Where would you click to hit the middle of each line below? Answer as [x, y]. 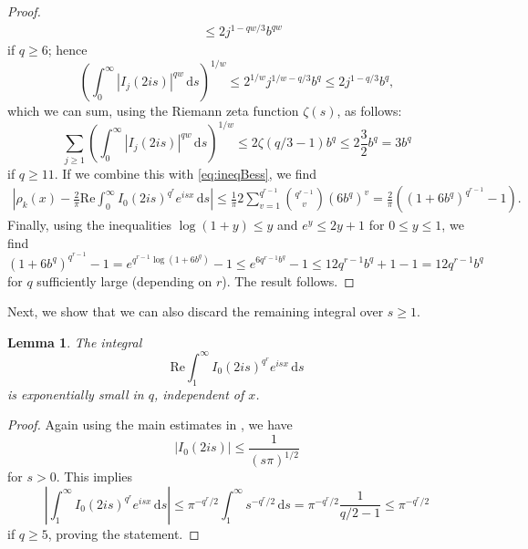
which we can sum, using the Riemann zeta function [153, 111]
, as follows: [369, 111]
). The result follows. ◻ [288, 280]
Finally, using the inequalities [90, 225]
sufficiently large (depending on [124, 280]
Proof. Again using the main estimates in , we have [150, 425]
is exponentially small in [76, 394]
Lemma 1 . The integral [75, 342]
